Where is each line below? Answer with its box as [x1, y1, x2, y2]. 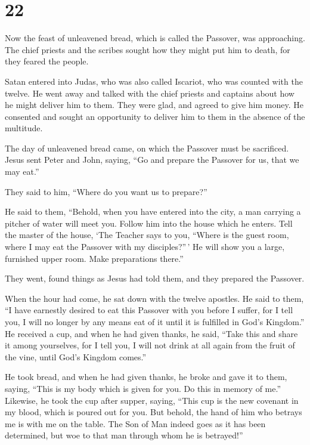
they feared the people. [5, 55, 89, 67]
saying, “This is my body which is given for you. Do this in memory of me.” [5, 382, 281, 394]
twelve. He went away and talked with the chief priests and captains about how [5, 86, 294, 99]
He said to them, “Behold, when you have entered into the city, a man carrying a [5, 205, 301, 218]
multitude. [5, 122, 43, 134]
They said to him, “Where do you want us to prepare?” [5, 185, 207, 197]
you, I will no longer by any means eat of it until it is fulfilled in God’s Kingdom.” [5, 316, 305, 327]
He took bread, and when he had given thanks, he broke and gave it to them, [5, 370, 287, 383]
